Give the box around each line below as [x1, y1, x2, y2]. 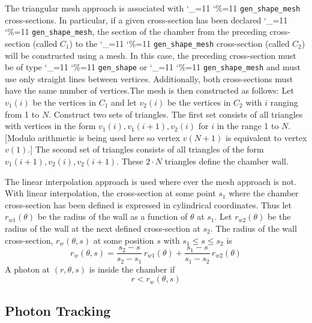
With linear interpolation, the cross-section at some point [5, 187, 216, 199]
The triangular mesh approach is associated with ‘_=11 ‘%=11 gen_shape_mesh [5, 2, 301, 14]
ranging [270, 96, 298, 108]
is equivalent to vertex [225, 131, 307, 143]
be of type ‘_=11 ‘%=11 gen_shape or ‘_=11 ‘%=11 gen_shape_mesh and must [5, 61, 301, 73]
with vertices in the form [5, 119, 96, 132]
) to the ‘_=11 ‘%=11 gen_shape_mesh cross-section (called [69, 37, 290, 49]
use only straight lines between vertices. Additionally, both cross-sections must [5, 72, 293, 85]
